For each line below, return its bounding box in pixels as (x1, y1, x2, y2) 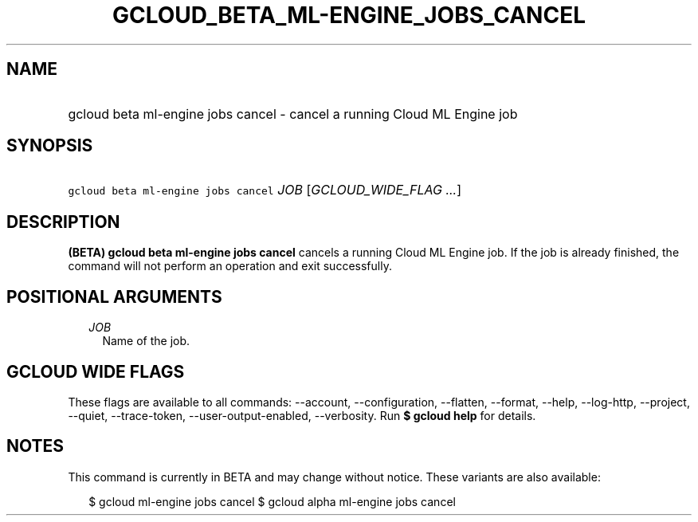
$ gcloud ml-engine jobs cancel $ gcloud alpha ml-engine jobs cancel (88, 494, 456, 508)
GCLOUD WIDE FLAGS (6, 361, 185, 382)
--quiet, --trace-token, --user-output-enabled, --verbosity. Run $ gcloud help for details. (68, 408, 536, 422)
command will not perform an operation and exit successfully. (68, 259, 392, 273)
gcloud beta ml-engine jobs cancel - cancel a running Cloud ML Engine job (68, 105, 518, 122)
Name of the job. (102, 334, 190, 348)
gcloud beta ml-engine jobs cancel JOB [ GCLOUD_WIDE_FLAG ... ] (68, 182, 462, 198)
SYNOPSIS (6, 135, 93, 156)
